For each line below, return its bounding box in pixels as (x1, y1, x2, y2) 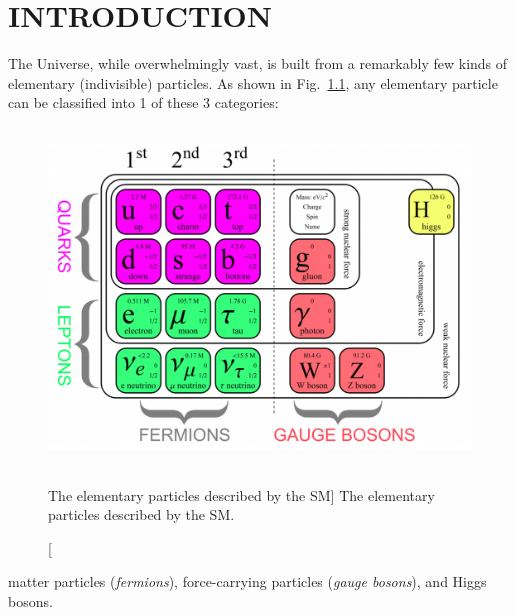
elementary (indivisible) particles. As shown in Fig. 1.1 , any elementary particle (8, 72, 498, 93)
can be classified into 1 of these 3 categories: (8, 92, 279, 113)
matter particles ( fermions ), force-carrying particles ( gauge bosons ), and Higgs (8, 571, 487, 592)
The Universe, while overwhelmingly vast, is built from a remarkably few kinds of (8, 53, 508, 74)
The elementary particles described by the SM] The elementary (48, 484, 435, 505)
